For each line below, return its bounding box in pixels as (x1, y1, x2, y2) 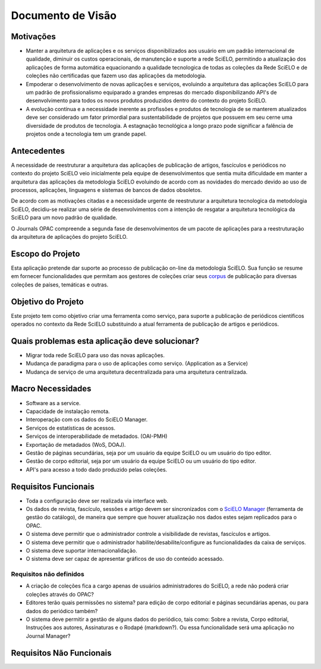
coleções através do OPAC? (26, 591, 95, 598)
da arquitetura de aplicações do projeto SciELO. (11, 233, 128, 240)
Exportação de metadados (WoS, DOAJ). (26, 441, 126, 448)
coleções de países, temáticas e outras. (11, 281, 109, 288)
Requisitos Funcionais (11, 481, 95, 491)
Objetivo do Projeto (11, 296, 84, 307)
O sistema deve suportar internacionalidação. (26, 547, 137, 554)
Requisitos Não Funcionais (11, 648, 112, 658)
